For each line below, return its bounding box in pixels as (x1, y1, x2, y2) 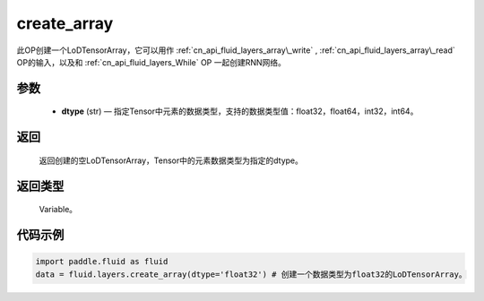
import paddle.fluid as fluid (35, 256, 169, 267)
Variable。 (39, 204, 78, 215)
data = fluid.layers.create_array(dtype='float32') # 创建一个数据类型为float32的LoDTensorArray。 (35, 269, 467, 279)
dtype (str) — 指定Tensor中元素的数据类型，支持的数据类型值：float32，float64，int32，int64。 (61, 106, 419, 116)
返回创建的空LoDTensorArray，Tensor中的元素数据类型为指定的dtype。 (39, 155, 304, 166)
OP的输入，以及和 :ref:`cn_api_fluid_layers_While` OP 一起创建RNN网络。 (16, 56, 287, 67)
